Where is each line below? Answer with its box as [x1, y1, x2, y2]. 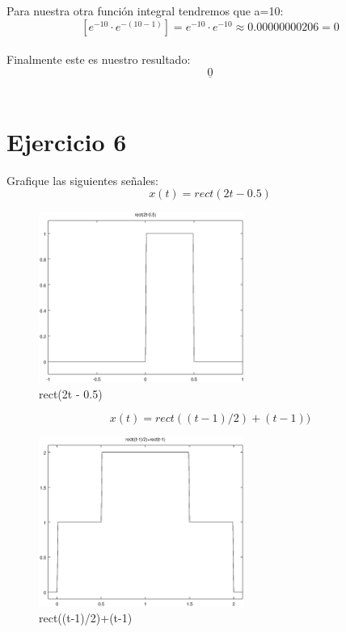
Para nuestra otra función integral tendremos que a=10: [6, 2, 284, 19]
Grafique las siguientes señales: [6, 171, 158, 188]
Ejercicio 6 [6, 124, 127, 158]
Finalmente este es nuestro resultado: [6, 51, 191, 68]
